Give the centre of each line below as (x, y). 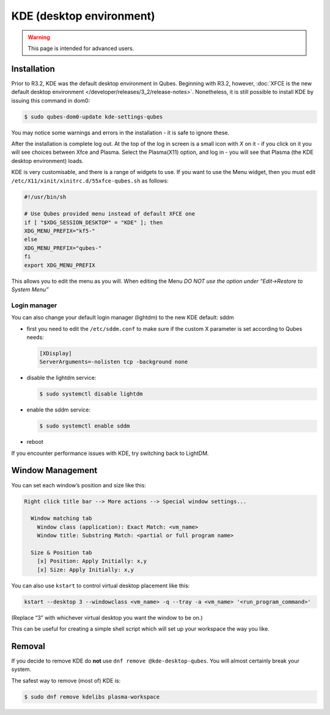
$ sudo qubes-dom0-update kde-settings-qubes (94, 117)
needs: (35, 337)
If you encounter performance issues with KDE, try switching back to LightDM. (110, 453)
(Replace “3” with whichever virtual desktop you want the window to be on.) (107, 617)
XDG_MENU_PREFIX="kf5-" (60, 231)
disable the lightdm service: (61, 378)
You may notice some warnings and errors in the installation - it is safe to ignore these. (120, 132)
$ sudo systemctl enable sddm (85, 426)
